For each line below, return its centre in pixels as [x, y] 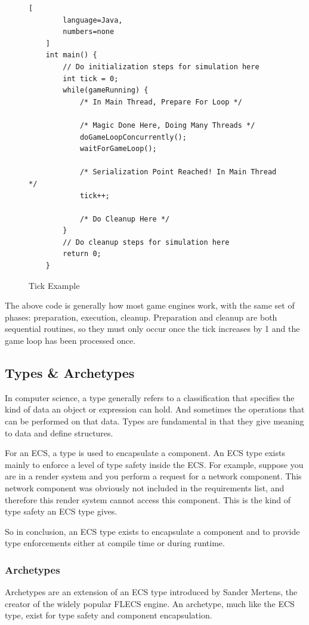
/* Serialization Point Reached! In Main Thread [178, 172]
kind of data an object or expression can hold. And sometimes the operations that [155, 409]
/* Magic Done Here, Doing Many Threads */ [167, 125]
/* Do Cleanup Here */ [125, 219]
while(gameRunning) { [106, 90]
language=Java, [93, 20]
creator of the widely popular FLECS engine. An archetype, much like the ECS [150, 603]
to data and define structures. [59, 432]
